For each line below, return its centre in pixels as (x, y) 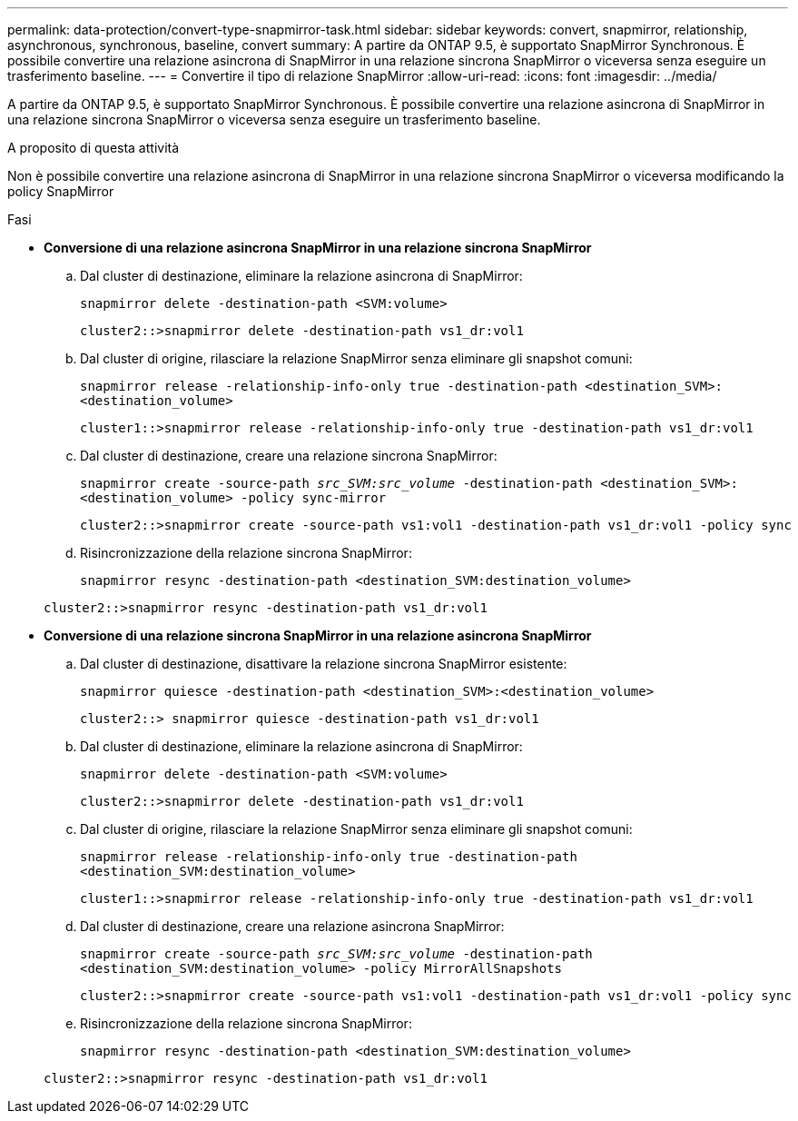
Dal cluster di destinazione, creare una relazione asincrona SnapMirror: (292, 926)
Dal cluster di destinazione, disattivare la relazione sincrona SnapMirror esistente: (324, 664)
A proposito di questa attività (94, 148)
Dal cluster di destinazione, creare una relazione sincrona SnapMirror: (289, 456)
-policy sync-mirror (314, 498)
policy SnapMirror (61, 191)
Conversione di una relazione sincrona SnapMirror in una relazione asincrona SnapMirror (318, 635)
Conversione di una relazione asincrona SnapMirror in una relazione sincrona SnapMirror (318, 248)
